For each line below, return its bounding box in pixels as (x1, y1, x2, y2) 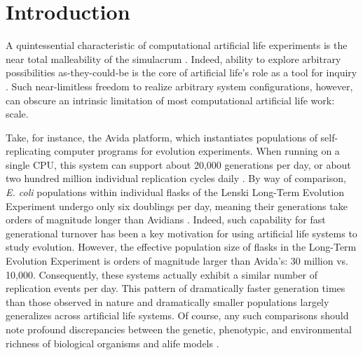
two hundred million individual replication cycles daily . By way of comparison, (6, 171, 346, 186)
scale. (6, 106, 29, 121)
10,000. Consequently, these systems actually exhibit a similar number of (6, 267, 318, 281)
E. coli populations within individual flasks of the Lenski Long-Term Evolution (6, 185, 345, 200)
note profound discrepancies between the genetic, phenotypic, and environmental (6, 322, 352, 336)
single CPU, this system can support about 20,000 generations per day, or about (6, 157, 351, 172)
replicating (6, 144, 51, 158)
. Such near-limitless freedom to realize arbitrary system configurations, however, (6, 78, 353, 93)
